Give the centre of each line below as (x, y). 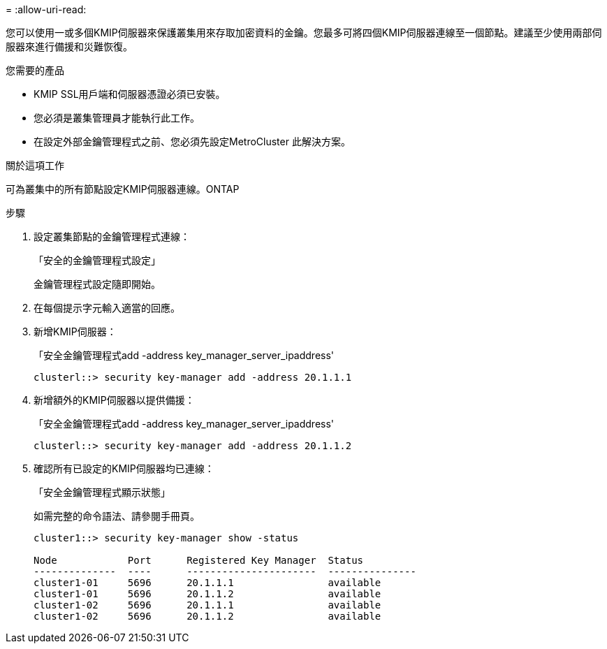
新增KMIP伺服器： (75, 331)
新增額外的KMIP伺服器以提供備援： (114, 400)
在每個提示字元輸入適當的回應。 (107, 308)
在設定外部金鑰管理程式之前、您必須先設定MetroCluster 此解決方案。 (192, 141)
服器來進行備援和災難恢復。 (69, 46)
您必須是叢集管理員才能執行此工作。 (117, 118)
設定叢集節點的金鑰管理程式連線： (112, 236)
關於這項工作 (35, 165)
